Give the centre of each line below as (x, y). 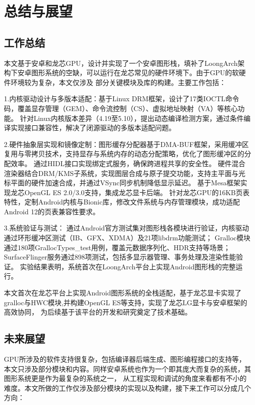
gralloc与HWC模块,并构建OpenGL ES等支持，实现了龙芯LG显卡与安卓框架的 (126, 302)
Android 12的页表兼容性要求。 (52, 211)
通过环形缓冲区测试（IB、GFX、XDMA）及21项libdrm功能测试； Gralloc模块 (127, 238)
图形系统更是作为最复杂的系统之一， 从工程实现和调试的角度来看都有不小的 (125, 378)
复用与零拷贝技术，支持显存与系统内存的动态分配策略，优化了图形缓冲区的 (124, 154)
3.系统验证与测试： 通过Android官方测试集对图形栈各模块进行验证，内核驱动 (127, 228)
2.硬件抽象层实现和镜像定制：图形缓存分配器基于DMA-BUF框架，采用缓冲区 (127, 144)
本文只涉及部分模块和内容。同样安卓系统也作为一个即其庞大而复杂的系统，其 (127, 368)
